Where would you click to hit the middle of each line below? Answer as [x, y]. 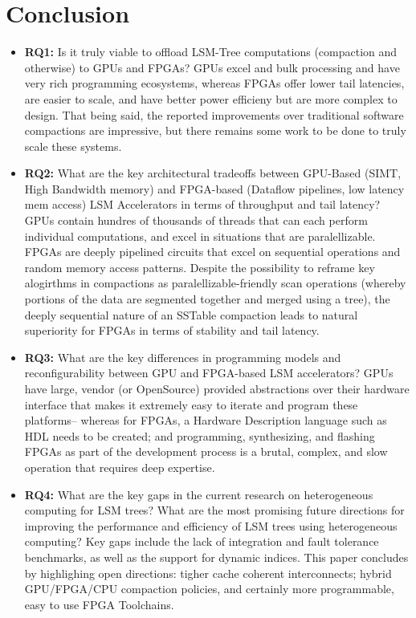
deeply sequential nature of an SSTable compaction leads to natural [191, 314]
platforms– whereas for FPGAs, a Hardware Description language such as [206, 420]
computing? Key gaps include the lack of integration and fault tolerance [202, 541]
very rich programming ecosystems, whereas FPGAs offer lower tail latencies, [214, 83]
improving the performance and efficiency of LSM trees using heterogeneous [211, 525]
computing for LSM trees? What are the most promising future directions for [214, 510]
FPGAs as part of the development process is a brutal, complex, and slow [206, 451]
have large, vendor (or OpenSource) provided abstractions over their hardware [217, 388]
